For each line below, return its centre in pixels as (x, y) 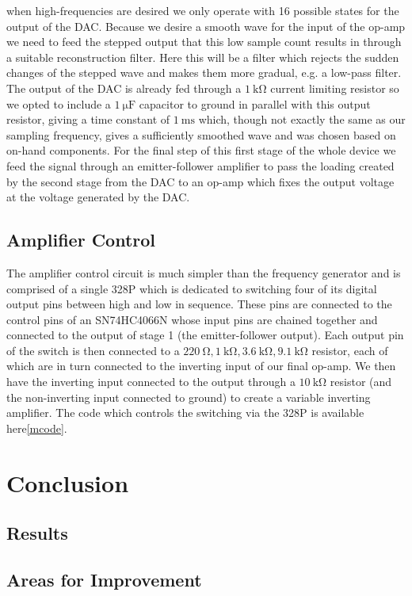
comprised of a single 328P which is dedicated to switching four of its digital (192, 288)
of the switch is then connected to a (93, 350)
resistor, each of (350, 350)
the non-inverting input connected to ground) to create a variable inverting (189, 397)
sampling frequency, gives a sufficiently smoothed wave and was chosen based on (201, 134)
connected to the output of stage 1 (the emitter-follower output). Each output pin (205, 335)
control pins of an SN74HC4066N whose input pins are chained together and (192, 319)
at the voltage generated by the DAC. (98, 197)
